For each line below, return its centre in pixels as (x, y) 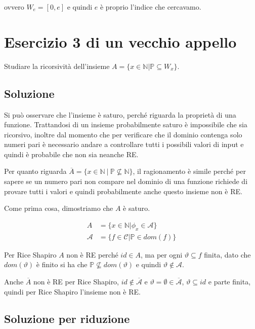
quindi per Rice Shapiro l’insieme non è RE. (72, 291)
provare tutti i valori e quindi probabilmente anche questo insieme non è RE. (123, 191)
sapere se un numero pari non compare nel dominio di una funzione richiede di (126, 181)
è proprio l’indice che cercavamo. (151, 7)
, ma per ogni (162, 254)
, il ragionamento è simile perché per (189, 171)
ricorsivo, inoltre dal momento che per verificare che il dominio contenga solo (123, 134)
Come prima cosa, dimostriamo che (59, 208)
